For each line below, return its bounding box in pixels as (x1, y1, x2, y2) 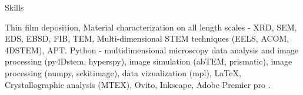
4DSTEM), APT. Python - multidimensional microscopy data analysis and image (5, 43, 298, 56)
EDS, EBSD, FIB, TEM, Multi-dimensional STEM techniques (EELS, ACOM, (5, 32, 289, 45)
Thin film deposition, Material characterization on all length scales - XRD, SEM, (5, 21, 297, 33)
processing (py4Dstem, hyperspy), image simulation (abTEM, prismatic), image (5, 55, 292, 67)
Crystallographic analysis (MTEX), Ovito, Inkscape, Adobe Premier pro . (5, 78, 271, 90)
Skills (5, 1, 24, 13)
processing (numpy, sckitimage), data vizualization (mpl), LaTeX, (5, 66, 241, 79)
